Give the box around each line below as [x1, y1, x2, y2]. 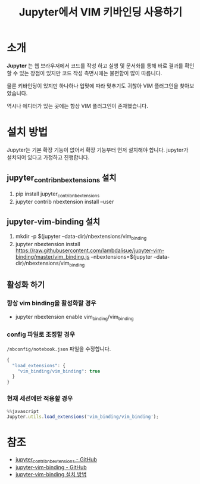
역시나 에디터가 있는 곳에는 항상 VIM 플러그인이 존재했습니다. [7, 102, 148, 109]
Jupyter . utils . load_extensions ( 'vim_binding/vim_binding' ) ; [7, 414, 160, 420]
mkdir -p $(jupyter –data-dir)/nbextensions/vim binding [15, 233, 147, 241]
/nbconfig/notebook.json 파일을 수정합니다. [7, 345, 111, 352]
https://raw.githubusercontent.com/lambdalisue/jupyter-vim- [15, 247, 165, 254]
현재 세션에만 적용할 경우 [7, 395, 73, 403]
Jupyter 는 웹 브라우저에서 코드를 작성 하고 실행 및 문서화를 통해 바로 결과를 [7, 62, 183, 69]
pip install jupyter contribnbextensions [15, 190, 100, 198]
